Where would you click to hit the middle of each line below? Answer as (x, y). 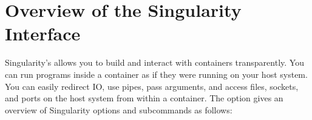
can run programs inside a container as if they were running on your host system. (156, 74)
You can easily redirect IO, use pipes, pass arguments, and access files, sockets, (152, 86)
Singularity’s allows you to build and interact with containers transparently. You (154, 62)
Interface (43, 33)
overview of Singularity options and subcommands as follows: (119, 109)
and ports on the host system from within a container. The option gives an (144, 98)
